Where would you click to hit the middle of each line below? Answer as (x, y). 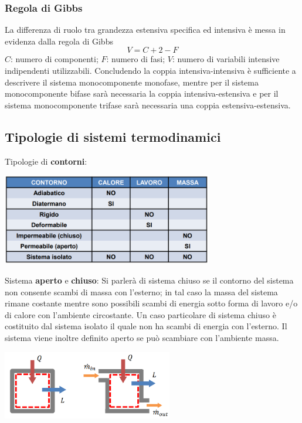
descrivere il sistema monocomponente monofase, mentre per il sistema (132, 82)
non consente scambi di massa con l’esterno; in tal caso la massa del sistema (141, 291)
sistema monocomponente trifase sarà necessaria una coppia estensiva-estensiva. (148, 105)
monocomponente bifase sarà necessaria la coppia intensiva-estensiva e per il (142, 93)
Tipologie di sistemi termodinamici (113, 136)
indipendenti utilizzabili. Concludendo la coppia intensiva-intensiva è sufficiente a (150, 70)
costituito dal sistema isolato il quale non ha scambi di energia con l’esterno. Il (146, 326)
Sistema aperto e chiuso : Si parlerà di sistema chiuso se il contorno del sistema (149, 280)
